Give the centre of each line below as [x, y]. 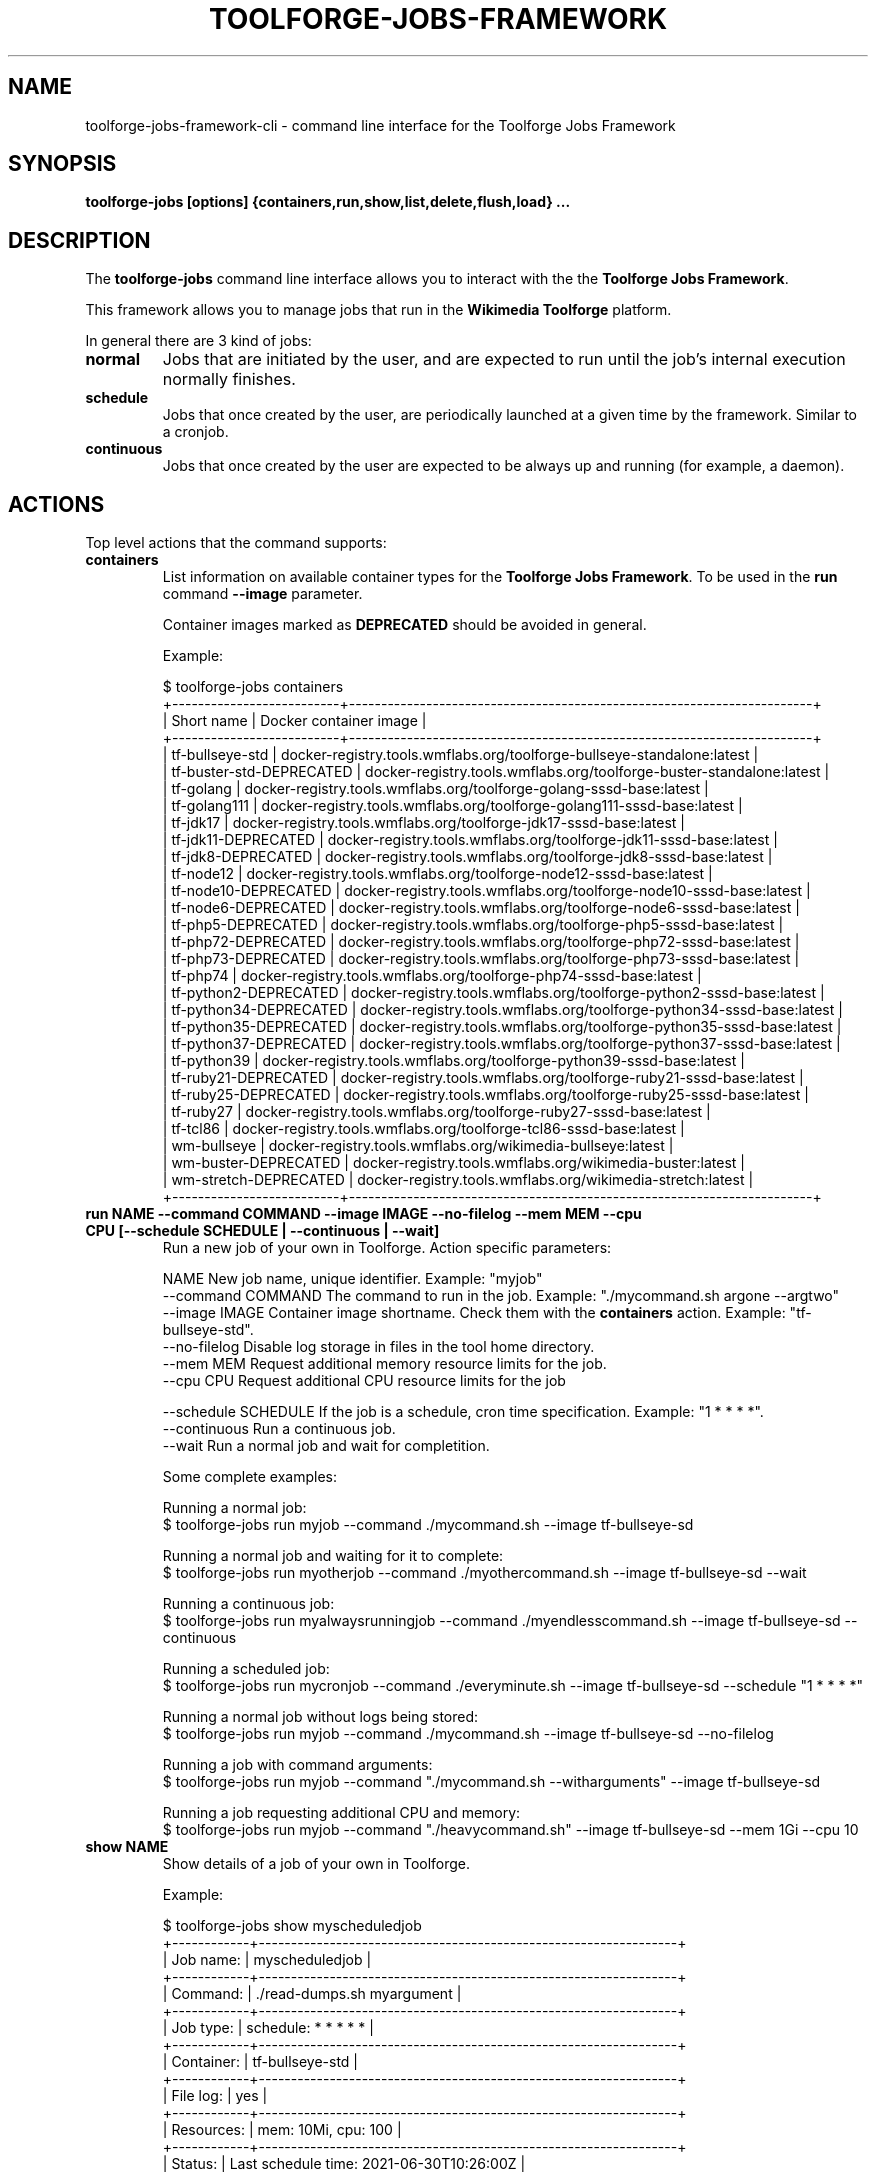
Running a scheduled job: [246, 1669]
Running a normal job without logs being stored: [320, 1717]
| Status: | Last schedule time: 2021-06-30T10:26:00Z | [344, 2164]
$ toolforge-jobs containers [253, 687]
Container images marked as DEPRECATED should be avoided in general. [404, 625]
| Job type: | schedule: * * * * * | [268, 2028]
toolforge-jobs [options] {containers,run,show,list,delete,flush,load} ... [328, 202]
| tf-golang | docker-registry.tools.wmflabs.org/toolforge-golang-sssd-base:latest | [435, 789]
